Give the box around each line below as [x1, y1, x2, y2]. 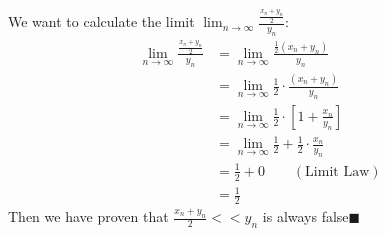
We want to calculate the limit [8, 11, 195, 32]
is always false [262, 206, 349, 227]
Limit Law [305, 164, 370, 179]
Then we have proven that [8, 206, 169, 227]
